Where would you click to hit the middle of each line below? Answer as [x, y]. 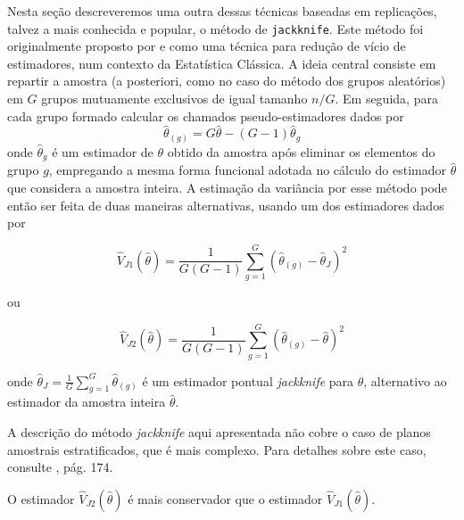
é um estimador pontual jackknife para [248, 380]
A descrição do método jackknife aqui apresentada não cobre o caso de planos [219, 432]
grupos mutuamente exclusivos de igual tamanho [174, 99]
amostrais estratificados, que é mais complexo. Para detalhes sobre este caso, [217, 449]
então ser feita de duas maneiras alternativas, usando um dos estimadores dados [226, 205]
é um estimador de [103, 151]
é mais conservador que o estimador [225, 498]
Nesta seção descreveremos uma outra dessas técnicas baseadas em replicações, [222, 11]
